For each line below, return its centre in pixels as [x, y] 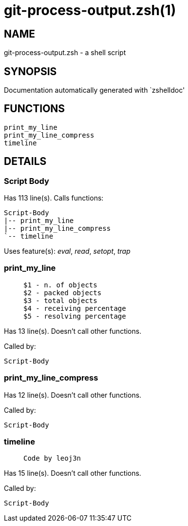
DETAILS [25, 162]
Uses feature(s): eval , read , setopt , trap [67, 251]
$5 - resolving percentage [75, 316]
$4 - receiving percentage [75, 308]
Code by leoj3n [52, 458]
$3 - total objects [60, 300]
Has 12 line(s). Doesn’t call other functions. [73, 395]
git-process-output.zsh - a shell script [65, 53]
